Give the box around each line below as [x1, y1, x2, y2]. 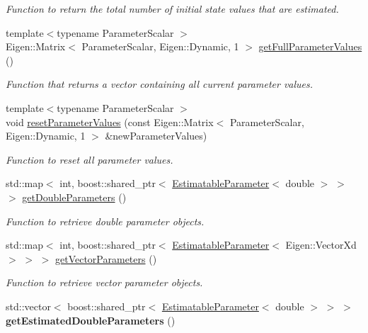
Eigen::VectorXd [285, 237, 357, 252]
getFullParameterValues [258, 39, 362, 54]
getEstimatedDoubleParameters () [6, 312, 176, 327]
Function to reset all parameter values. [6, 152, 173, 166]
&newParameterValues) [105, 128, 207, 143]
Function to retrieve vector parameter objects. [6, 275, 203, 290]
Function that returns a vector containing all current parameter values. [6, 77, 314, 91]
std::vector [6, 298, 51, 313]
